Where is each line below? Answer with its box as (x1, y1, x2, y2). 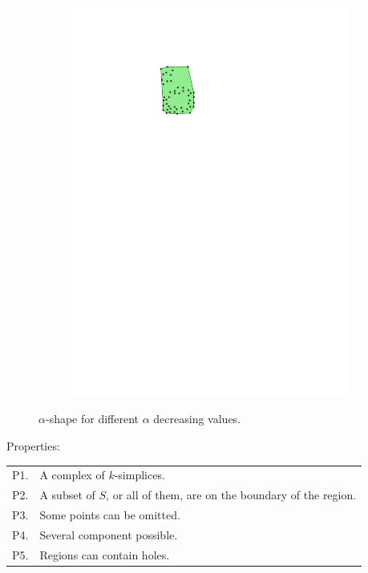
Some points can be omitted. (39, 506, 180, 523)
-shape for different (45, 410, 140, 427)
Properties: (6, 437, 60, 454)
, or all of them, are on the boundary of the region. (106, 486, 357, 503)
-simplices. (114, 466, 165, 483)
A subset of (39, 486, 95, 503)
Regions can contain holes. (39, 546, 170, 563)
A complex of (39, 466, 105, 483)
